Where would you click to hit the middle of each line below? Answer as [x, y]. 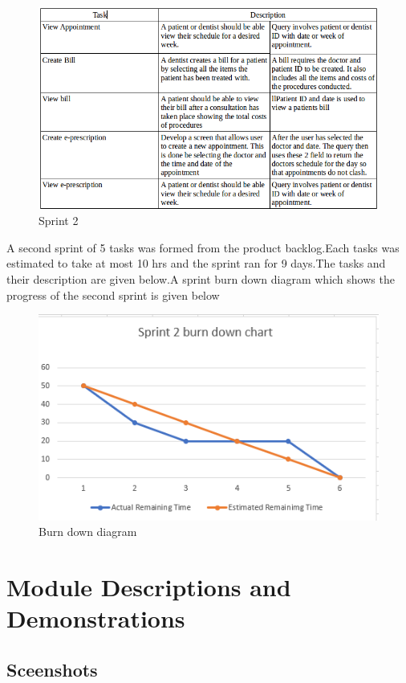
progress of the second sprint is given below [113, 294]
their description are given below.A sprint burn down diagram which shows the [201, 278]
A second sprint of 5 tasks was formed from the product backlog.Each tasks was [203, 247]
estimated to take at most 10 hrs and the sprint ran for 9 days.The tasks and [196, 263]
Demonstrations [96, 618]
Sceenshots [52, 669]
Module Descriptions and [149, 587]
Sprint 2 [59, 221]
